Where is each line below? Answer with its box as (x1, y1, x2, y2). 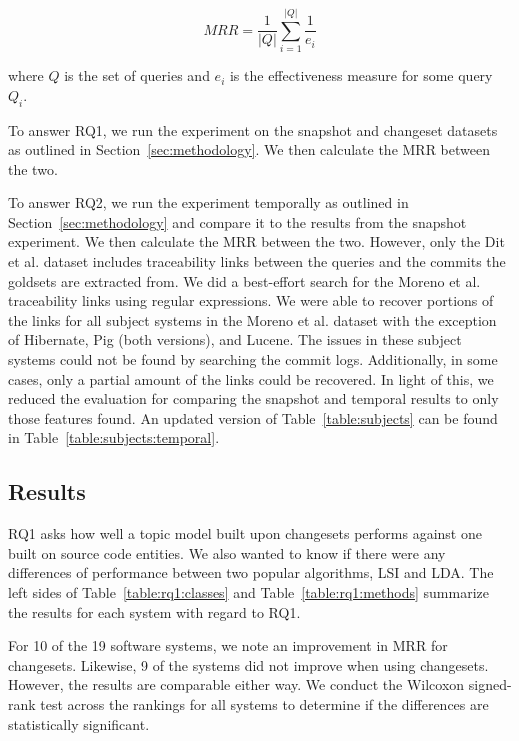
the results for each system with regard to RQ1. (8, 601, 301, 622)
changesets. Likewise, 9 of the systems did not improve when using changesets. (8, 654, 489, 675)
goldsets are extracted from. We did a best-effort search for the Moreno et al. (8, 270, 481, 291)
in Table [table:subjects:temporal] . (8, 427, 220, 448)
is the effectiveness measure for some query (229, 65, 493, 86)
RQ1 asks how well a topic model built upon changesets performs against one (8, 523, 482, 544)
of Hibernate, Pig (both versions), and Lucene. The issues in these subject (8, 329, 462, 350)
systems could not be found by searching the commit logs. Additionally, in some (8, 349, 498, 370)
